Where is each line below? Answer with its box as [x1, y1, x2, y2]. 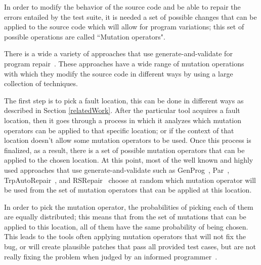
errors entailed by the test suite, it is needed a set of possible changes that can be [4, 11, 257, 22]
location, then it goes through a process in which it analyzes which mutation [4, 115, 241, 125]
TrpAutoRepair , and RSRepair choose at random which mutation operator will [4, 174, 256, 185]
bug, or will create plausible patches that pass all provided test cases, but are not [4, 241, 256, 252]
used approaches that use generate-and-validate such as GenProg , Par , [4, 164, 230, 175]
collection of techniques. [4, 78, 78, 89]
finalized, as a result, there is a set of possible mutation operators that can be [4, 144, 245, 155]
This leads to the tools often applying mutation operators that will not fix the [4, 231, 246, 242]
